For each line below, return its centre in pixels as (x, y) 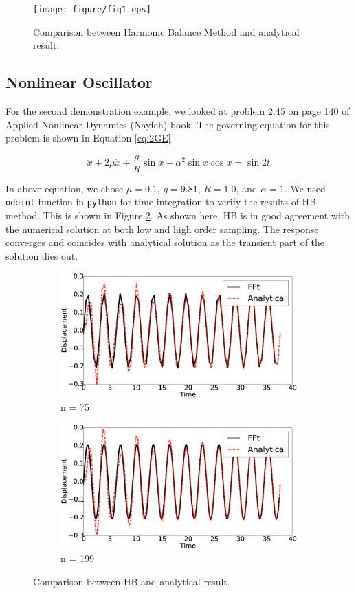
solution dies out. (42, 255)
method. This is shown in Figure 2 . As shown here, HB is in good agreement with (178, 215)
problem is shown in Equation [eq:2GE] (88, 138)
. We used (305, 188)
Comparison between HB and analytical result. (132, 582)
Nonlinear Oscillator (79, 82)
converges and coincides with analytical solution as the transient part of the (165, 242)
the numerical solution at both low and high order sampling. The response (162, 228)
